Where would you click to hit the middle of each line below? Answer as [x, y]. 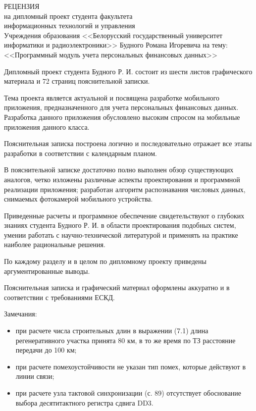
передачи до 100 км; [46, 350]
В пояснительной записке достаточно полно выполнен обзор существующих [119, 170]
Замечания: [21, 314]
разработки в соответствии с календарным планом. [80, 153]
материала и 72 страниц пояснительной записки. [77, 81]
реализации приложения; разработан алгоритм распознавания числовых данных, [125, 189]
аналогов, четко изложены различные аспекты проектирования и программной [122, 179]
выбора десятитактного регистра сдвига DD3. [84, 402]
